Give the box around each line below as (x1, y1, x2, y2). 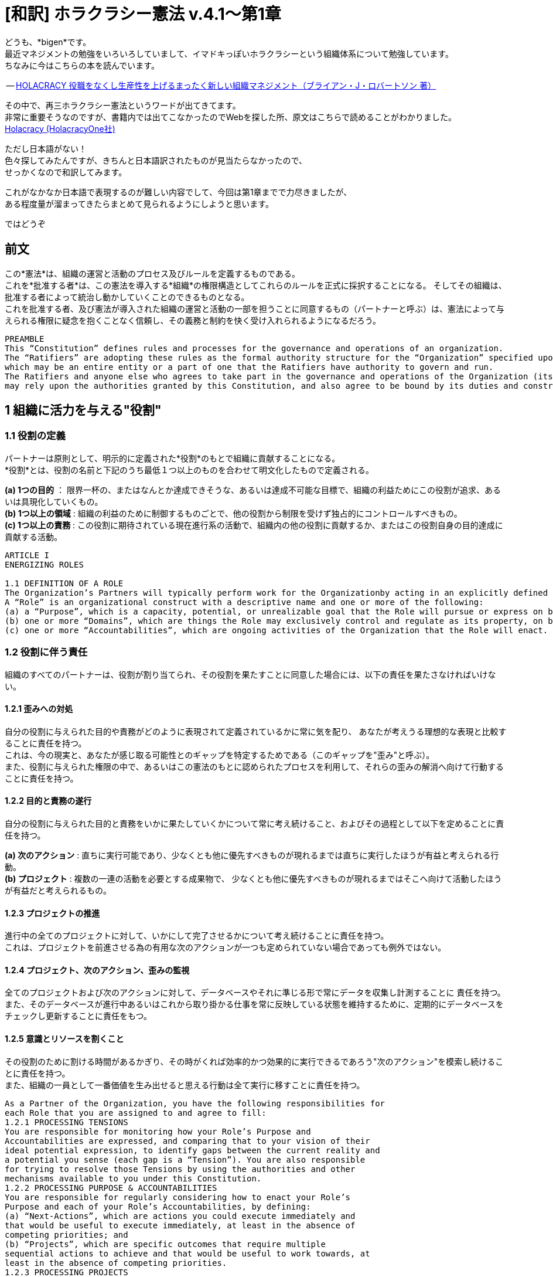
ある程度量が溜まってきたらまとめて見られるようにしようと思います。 (5, 198, 274, 209)
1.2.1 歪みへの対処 (5, 704, 73, 714)
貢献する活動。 (5, 531, 62, 542)
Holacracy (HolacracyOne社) (5, 123, 115, 134)
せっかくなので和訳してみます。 (5, 167, 127, 177)
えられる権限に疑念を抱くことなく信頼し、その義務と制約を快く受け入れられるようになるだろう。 (5, 315, 381, 325)
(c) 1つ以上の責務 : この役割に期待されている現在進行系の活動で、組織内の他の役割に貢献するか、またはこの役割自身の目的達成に (5, 519, 503, 530)
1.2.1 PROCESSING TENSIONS (5, 1117, 128, 1127)
